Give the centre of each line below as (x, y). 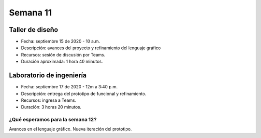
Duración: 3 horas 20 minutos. (51, 107)
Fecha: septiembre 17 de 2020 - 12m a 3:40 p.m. (69, 87)
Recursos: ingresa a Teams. (49, 100)
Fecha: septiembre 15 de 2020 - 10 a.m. (60, 41)
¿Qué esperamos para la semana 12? (53, 120)
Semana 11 (30, 13)
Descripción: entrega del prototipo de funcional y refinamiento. (84, 94)
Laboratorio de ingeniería (48, 76)
